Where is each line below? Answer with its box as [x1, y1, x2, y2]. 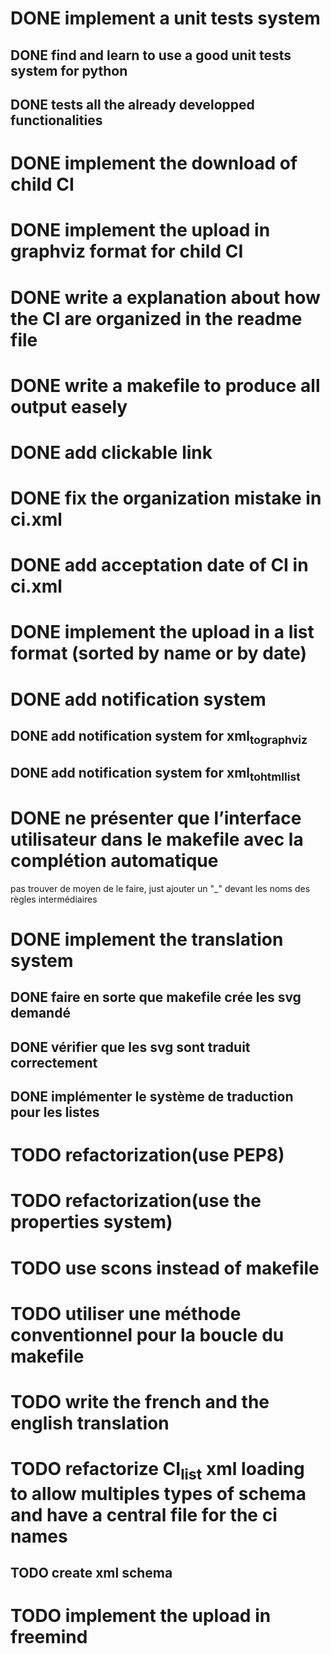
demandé [10, 1005, 71, 1022]
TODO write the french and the [10, 1391, 270, 1414]
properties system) [10, 1211, 173, 1234]
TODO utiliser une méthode [10, 1302, 242, 1325]
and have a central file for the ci [10, 1503, 278, 1526]
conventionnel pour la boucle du [10, 1323, 285, 1346]
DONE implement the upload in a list [10, 621, 315, 644]
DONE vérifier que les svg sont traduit [10, 1038, 251, 1056]
